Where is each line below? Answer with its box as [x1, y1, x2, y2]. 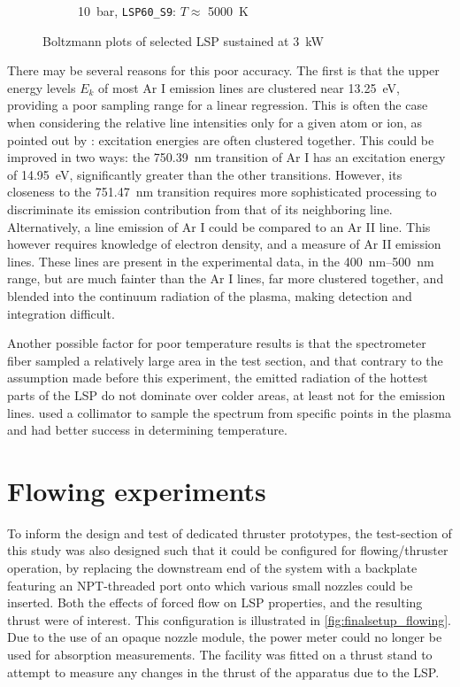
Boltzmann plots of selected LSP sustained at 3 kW [42, 31, 324, 50]
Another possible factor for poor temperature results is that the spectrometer [7, 334, 426, 352]
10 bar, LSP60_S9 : [78, 2, 177, 19]
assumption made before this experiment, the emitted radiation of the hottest [7, 368, 428, 387]
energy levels [7, 78, 76, 96]
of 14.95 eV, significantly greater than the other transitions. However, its [7, 165, 402, 183]
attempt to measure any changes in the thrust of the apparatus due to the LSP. [7, 662, 440, 681]
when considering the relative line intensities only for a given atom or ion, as [7, 113, 423, 132]
